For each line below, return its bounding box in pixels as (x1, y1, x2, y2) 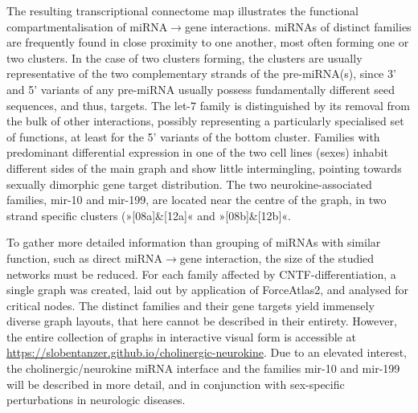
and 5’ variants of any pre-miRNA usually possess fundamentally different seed (6, 80, 395, 97)
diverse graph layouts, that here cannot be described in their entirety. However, (6, 313, 397, 329)
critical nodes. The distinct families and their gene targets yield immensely (6, 296, 375, 313)
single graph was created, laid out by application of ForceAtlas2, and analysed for (6, 281, 409, 298)
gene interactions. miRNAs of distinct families (184, 18, 412, 35)
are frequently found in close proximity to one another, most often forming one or (6, 34, 409, 51)
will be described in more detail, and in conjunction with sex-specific (6, 375, 345, 392)
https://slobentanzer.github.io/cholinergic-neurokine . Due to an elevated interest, (6, 344, 408, 361)
